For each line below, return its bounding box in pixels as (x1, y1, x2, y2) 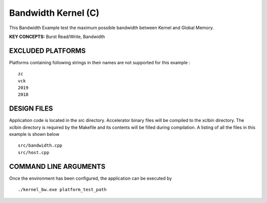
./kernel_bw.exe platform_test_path (18, 187, 107, 193)
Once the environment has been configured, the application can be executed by (9, 175, 172, 181)
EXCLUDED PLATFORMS (9, 46, 86, 55)
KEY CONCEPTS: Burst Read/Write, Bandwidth (9, 34, 105, 40)
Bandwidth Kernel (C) (9, 7, 100, 18)
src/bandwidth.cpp (18, 143, 63, 148)
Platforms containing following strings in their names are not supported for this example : (9, 59, 190, 65)
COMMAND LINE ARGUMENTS (9, 162, 106, 170)
